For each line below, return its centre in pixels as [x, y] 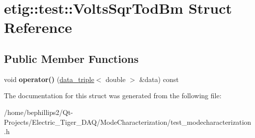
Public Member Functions [71, 58]
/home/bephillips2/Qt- [39, 112]
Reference [38, 27]
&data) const [159, 79]
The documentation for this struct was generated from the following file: [113, 96]
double [115, 79]
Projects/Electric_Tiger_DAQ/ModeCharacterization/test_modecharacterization [128, 122]
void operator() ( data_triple [49, 79]
